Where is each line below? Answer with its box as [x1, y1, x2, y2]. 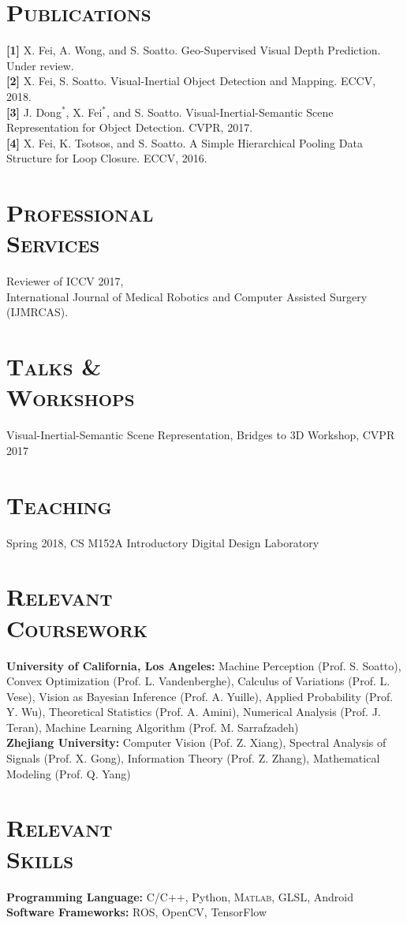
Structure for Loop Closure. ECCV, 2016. [6, 150, 207, 166]
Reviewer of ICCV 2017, [6, 273, 124, 289]
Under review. [6, 57, 74, 73]
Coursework [6, 611, 148, 643]
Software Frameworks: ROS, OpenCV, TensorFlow [6, 904, 267, 920]
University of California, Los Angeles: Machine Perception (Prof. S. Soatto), [6, 657, 401, 673]
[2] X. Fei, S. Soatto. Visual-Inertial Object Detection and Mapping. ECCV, [6, 73, 376, 89]
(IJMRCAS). [6, 304, 69, 320]
